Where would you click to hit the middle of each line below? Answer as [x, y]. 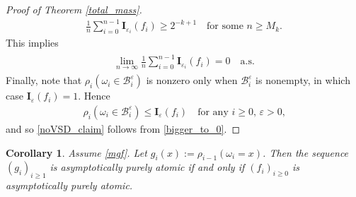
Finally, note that [44, 80]
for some [225, 26]
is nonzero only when [192, 80]
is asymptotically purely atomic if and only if [147, 167]
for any [213, 112]
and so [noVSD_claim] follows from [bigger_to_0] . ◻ [123, 128]
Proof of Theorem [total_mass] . [74, 9]
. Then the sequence [306, 152]
